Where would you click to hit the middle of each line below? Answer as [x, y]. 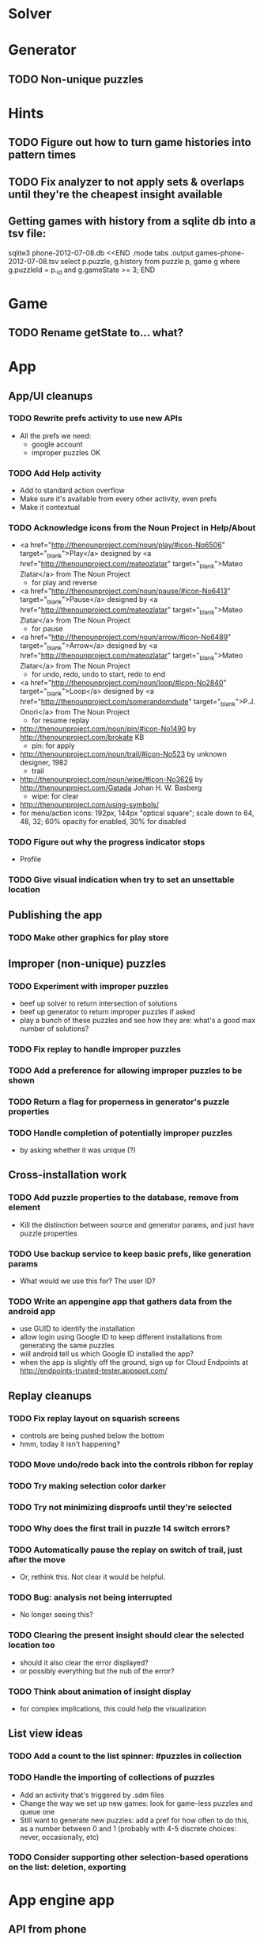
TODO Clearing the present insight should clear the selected [126, 1635]
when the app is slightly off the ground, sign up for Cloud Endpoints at [134, 1362]
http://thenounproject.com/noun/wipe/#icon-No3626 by [111, 779]
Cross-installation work [68, 1175]
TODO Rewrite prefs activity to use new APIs [96, 419]
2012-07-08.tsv [34, 261]
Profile [30, 859]
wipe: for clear [55, 796]
